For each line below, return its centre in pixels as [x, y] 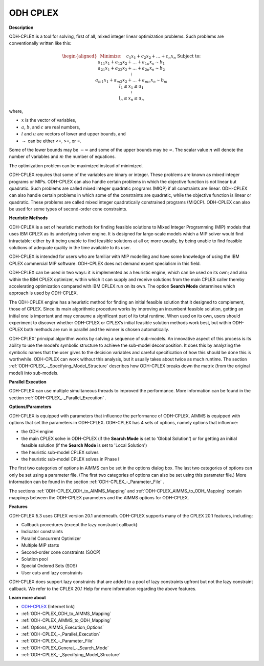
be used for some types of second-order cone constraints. [68, 209]
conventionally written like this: [40, 43]
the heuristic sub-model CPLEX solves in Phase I [70, 459]
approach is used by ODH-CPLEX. [44, 293]
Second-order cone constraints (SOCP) [61, 552]
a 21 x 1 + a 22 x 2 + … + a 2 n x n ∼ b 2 [132, 69]
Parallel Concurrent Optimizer [51, 538]
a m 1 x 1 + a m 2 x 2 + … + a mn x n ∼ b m [132, 81]
